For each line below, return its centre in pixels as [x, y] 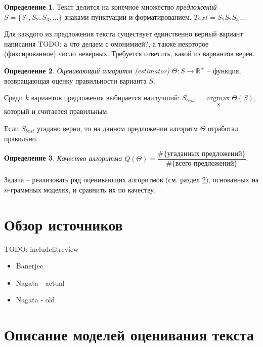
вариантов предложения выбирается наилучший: [105, 98]
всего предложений [205, 164]
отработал [223, 128]
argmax [218, 99]
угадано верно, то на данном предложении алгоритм [117, 128]
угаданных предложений [205, 154]
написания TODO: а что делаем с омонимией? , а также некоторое [106, 43]
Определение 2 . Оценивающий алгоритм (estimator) [87, 70]
